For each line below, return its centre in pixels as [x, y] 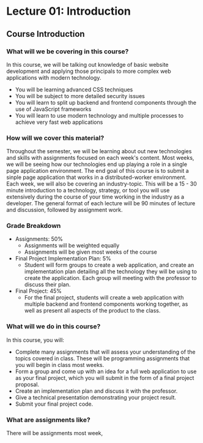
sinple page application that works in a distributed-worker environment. [96, 177]
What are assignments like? [48, 420]
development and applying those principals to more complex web [89, 71]
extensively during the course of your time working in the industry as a [95, 197]
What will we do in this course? [54, 327]
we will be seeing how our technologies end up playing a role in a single [97, 164]
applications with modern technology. [54, 77]
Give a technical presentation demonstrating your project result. [95, 397]
